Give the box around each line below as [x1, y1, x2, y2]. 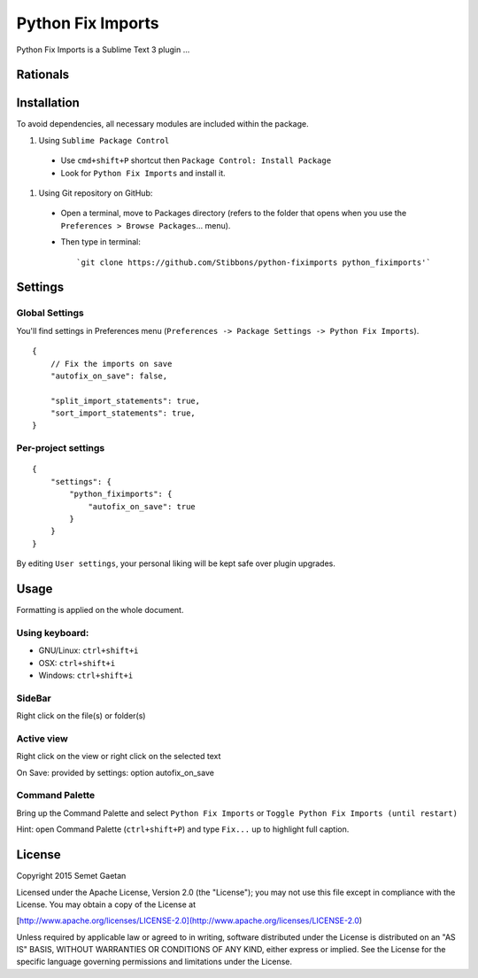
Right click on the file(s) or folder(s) [16, 710, 146, 721]
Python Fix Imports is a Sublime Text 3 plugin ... [16, 44, 190, 55]
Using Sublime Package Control [38, 135, 170, 145]
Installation [16, 96, 80, 111]
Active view [16, 732, 68, 744]
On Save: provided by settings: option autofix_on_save [16, 767, 214, 778]
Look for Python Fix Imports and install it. [60, 167, 226, 178]
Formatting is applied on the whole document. [16, 605, 184, 616]
